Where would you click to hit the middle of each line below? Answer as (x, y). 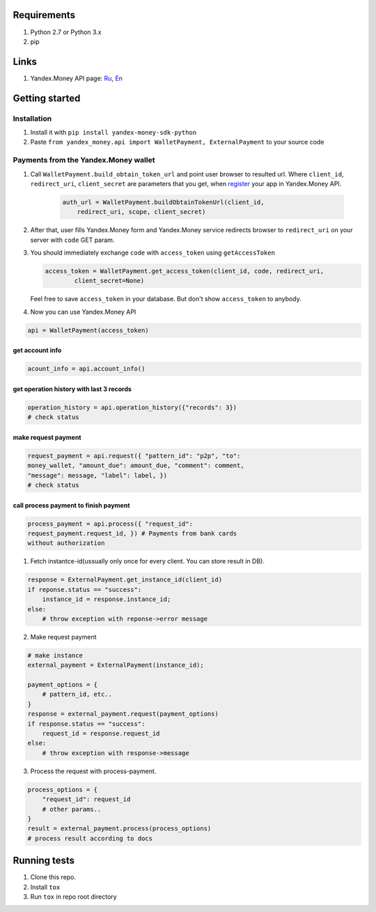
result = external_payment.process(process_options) (119, 829)
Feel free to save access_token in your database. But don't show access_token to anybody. (166, 299)
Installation (32, 119)
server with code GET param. (72, 240)
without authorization (66, 543)
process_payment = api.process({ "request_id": (110, 524)
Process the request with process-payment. (93, 771)
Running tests (44, 861)
